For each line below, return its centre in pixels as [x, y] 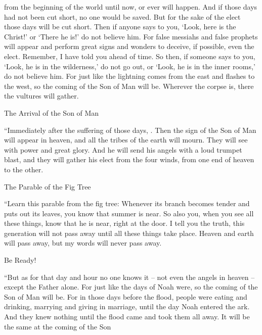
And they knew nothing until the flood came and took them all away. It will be [127, 317]
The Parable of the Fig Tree [48, 186]
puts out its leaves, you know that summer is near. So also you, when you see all [129, 213]
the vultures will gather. [41, 96]
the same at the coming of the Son [58, 326]
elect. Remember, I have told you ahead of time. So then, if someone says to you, [130, 56]
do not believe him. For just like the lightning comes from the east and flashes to [129, 76]
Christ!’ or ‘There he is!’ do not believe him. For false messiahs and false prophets [131, 36]
